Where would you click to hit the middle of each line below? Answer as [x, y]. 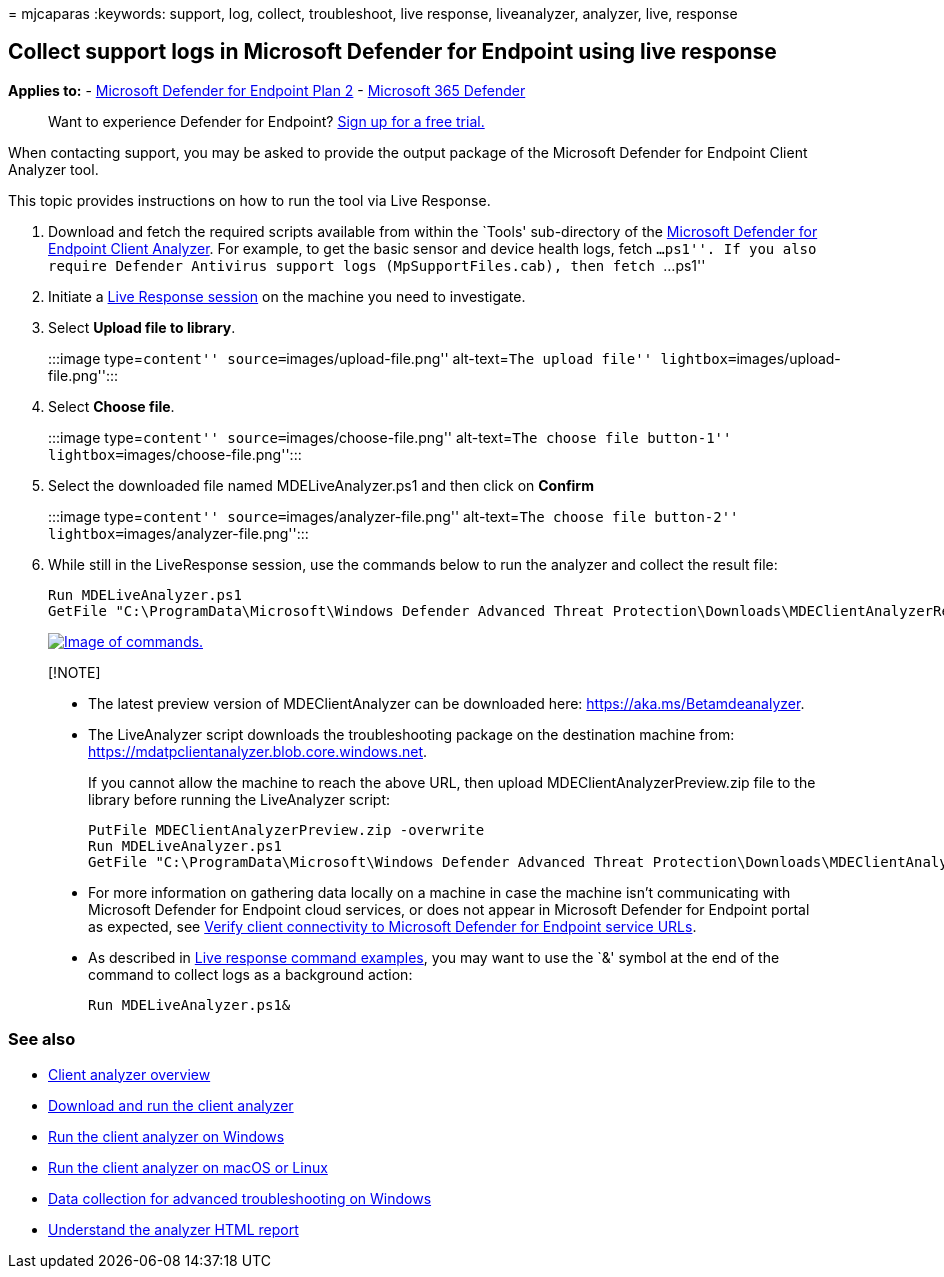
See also [42, 1039]
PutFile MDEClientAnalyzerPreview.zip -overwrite [286, 829]
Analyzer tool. [53, 169]
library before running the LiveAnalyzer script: [239, 799]
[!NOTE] [74, 672]
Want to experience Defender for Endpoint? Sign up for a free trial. [266, 121]
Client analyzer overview [129, 1074]
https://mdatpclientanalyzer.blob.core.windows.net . [258, 751]
